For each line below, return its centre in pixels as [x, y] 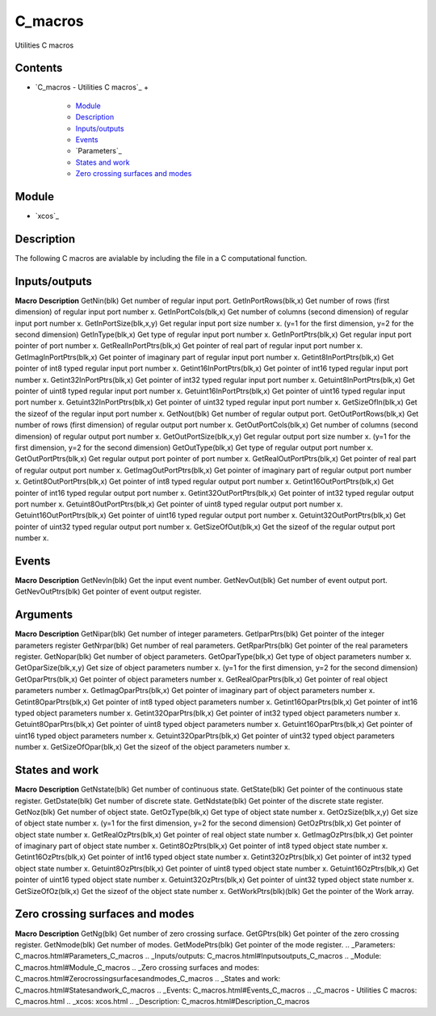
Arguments [44, 615]
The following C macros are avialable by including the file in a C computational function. [161, 258]
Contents [39, 68]
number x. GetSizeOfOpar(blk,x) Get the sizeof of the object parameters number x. [153, 747]
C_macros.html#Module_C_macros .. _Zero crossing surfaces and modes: [137, 967]
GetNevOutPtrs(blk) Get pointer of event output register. [108, 592]
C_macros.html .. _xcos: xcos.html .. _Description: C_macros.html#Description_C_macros [162, 1001]
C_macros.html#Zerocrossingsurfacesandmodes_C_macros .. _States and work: [148, 979]
